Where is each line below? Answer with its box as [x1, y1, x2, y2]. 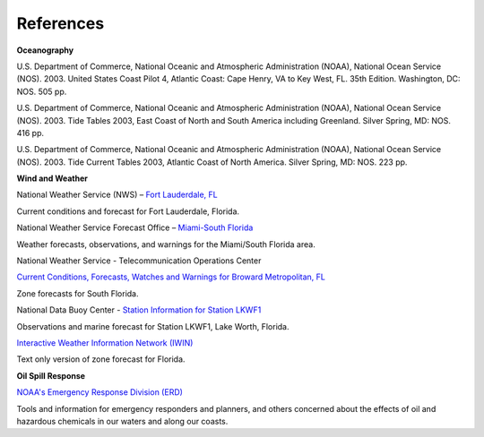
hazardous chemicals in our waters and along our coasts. [16, 416, 229, 426]
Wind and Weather [16, 173, 89, 184]
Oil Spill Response [16, 370, 85, 381]
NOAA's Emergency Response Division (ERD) [16, 387, 184, 398]
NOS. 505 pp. [16, 86, 67, 97]
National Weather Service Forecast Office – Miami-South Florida [16, 222, 254, 233]
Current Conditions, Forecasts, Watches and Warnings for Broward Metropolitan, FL [16, 271, 326, 282]
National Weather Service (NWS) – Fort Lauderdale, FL [16, 189, 219, 201]
